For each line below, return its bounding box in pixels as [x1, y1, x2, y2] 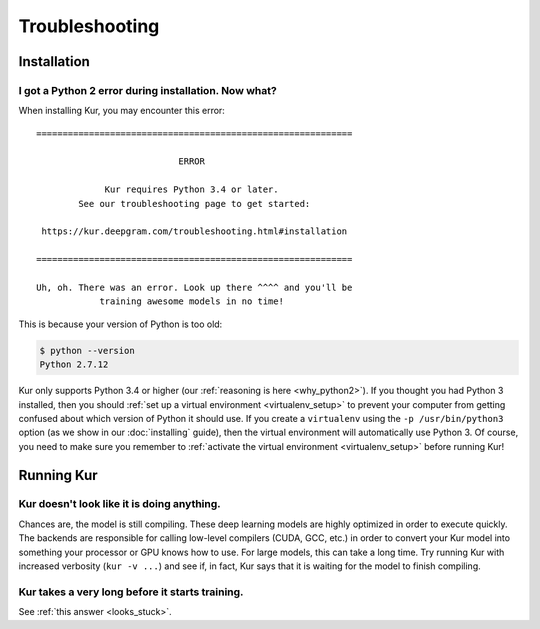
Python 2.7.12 [39, 359, 109, 370]
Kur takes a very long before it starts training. [18, 585, 244, 599]
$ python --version [39, 345, 135, 356]
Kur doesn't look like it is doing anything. [18, 497, 222, 511]
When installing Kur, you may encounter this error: [18, 105, 225, 117]
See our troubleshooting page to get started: [78, 198, 311, 209]
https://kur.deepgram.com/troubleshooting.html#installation [41, 226, 348, 237]
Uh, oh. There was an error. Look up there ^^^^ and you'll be [36, 282, 353, 293]
